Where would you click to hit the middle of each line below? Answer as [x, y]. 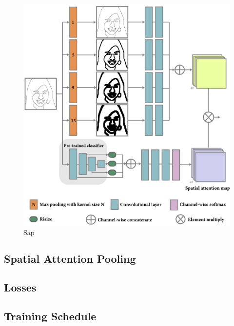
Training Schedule [50, 316]
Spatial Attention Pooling [70, 259]
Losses [20, 287]
